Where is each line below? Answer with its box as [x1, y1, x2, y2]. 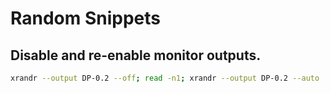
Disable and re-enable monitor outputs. [10, 47, 262, 64]
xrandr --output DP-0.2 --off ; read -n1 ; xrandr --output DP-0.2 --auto [10, 73, 320, 83]
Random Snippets [10, 7, 162, 30]
